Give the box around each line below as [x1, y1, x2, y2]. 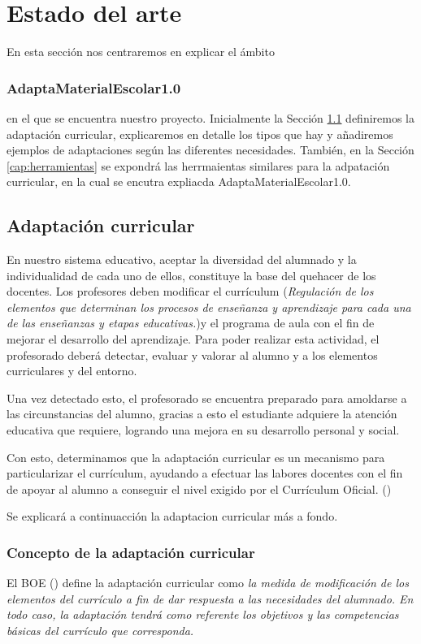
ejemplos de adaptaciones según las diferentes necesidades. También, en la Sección [7, 141, 414, 158]
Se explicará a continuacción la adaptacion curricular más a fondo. [7, 508, 338, 525]
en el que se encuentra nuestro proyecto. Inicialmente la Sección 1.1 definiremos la [7, 109, 415, 126]
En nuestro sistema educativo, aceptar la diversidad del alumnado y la [7, 251, 357, 268]
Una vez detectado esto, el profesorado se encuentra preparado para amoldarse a [7, 389, 407, 406]
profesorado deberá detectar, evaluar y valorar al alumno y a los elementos [7, 346, 378, 363]
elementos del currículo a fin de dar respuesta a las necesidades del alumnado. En [7, 590, 414, 607]
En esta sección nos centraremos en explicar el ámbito [7, 43, 275, 60]
